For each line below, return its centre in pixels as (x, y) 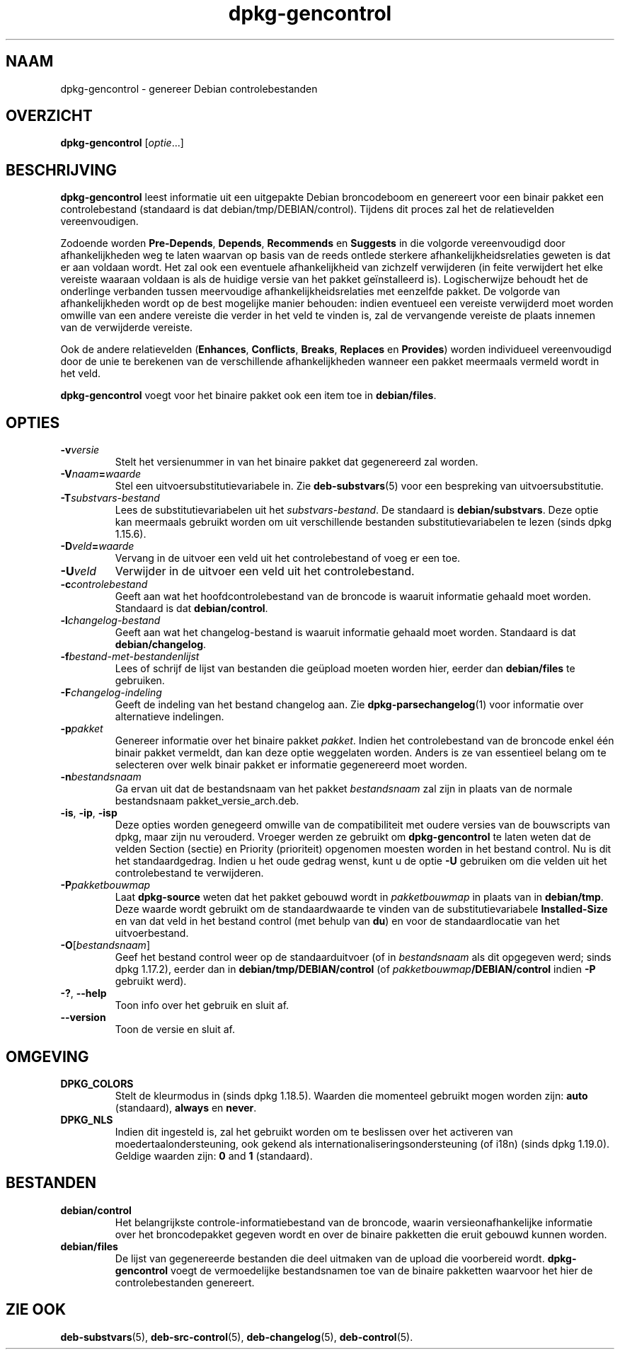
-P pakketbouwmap (105, 885)
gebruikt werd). (151, 981)
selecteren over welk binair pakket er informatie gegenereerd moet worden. (291, 765)
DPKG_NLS (87, 1119)
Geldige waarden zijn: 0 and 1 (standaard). (214, 1155)
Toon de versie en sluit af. (175, 1030)
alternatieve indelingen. (170, 717)
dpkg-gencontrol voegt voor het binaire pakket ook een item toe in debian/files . (248, 396)
